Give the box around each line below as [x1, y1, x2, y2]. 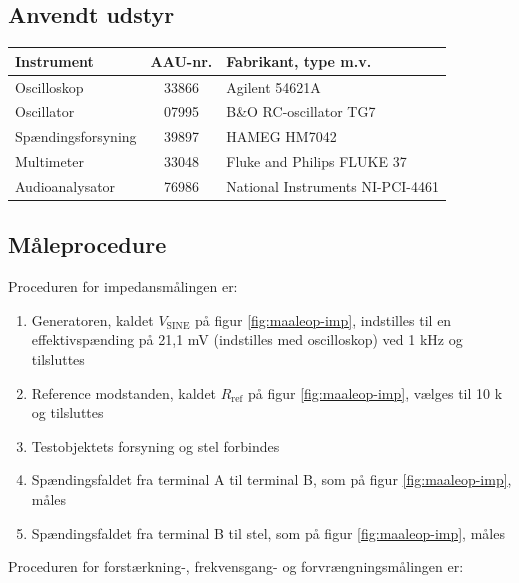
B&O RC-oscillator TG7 [226, 101, 376, 122]
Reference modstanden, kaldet [31, 382, 217, 403]
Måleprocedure [8, 229, 167, 260]
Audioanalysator [15, 175, 116, 196]
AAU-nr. [150, 50, 213, 71]
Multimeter [15, 151, 84, 172]
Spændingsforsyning [15, 126, 137, 147]
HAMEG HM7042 [226, 126, 337, 147]
